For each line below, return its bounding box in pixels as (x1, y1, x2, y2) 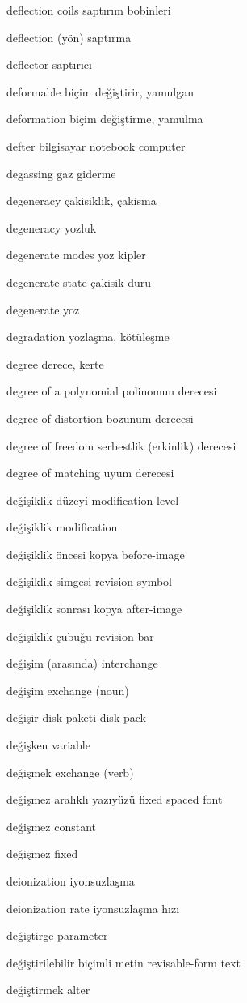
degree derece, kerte (6, 355, 104, 372)
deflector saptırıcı (6, 56, 92, 73)
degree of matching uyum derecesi (6, 464, 174, 481)
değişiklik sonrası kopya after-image (6, 600, 182, 617)
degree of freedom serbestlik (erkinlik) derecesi (6, 437, 237, 454)
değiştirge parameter (6, 927, 108, 944)
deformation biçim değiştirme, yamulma (6, 110, 203, 127)
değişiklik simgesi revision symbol (6, 573, 172, 590)
